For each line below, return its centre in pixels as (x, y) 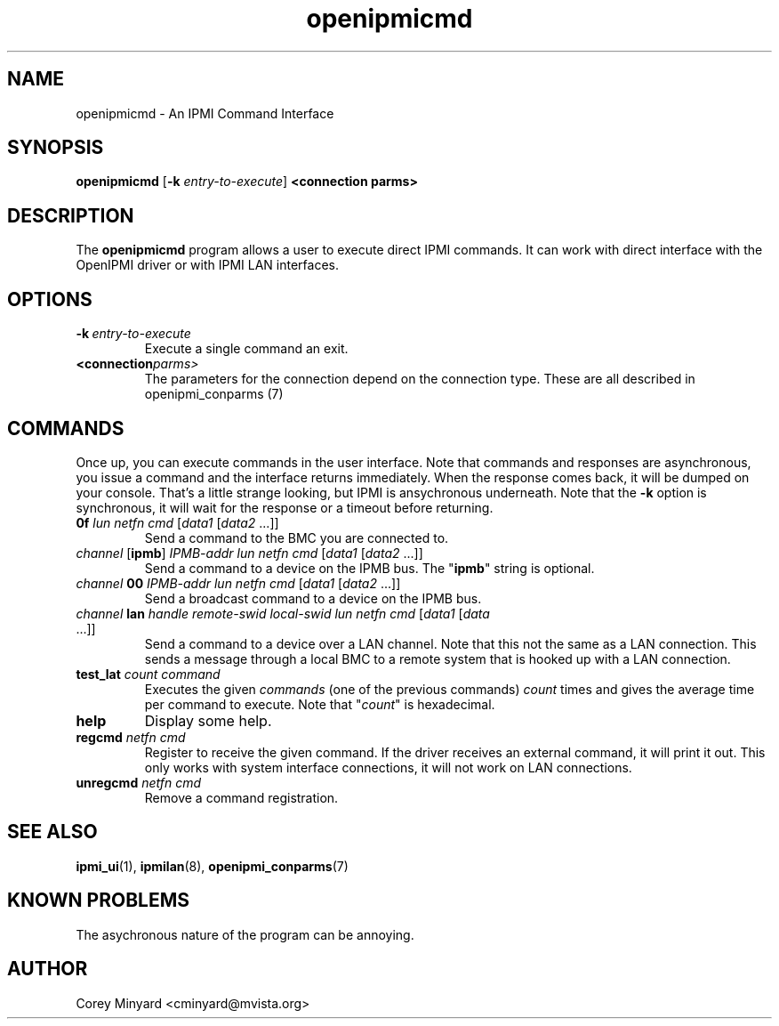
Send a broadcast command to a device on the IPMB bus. (313, 598)
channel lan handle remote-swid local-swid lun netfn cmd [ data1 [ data (283, 613)
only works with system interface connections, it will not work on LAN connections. (388, 767)
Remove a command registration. (241, 797)
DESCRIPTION (71, 215)
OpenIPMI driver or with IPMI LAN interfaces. (207, 265)
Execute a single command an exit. (246, 349)
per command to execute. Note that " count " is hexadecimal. (320, 704)
